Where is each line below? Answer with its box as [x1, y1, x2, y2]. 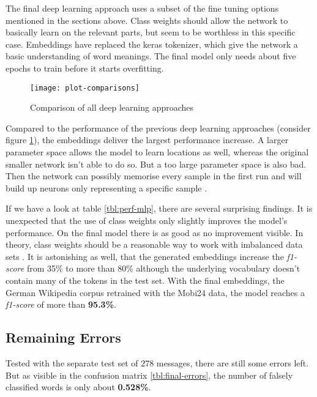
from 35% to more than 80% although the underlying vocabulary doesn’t [26, 262, 300, 275]
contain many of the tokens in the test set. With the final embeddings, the [6, 273, 285, 286]
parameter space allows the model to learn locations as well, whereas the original [6, 146, 309, 158]
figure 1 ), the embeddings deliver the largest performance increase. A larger [6, 133, 289, 146]
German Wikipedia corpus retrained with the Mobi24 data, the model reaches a [6, 286, 305, 299]
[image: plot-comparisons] [30, 83, 140, 92]
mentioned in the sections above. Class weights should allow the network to [6, 13, 288, 26]
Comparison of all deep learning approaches [30, 101, 194, 114]
